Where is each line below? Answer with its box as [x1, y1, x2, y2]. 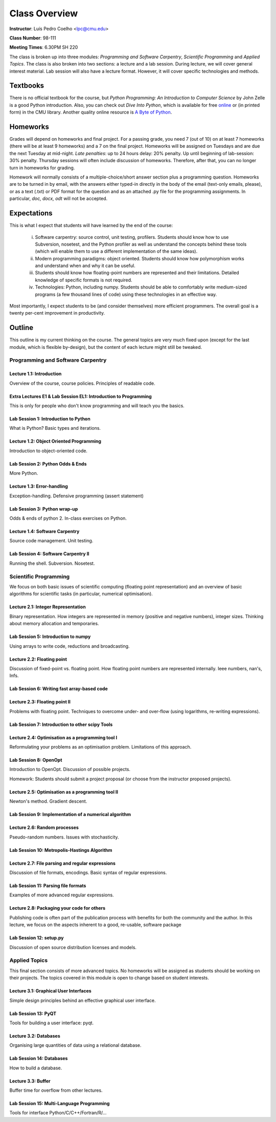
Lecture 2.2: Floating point [9, 656, 67, 662]
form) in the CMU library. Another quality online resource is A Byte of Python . [9, 109, 172, 115]
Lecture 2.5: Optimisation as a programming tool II [9, 788, 119, 795]
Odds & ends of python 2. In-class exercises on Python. [9, 515, 127, 521]
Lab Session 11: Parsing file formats [9, 883, 86, 889]
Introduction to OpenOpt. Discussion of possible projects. [9, 766, 130, 773]
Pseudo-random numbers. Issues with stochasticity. [9, 834, 120, 840]
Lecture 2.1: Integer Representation [9, 604, 86, 610]
